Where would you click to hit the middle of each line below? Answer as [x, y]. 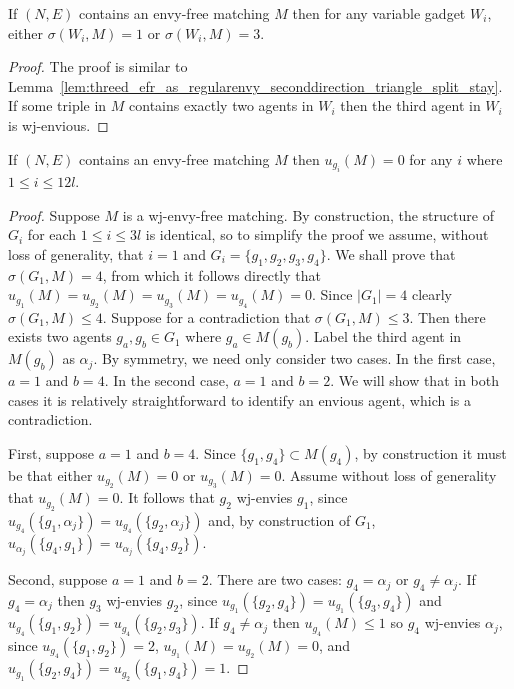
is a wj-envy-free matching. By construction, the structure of [308, 214]
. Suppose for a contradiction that [206, 316]
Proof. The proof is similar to [98, 66]
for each [52, 234]
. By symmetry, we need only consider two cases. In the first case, [294, 358]
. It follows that [167, 497]
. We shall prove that [391, 253]
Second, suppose [58, 579]
